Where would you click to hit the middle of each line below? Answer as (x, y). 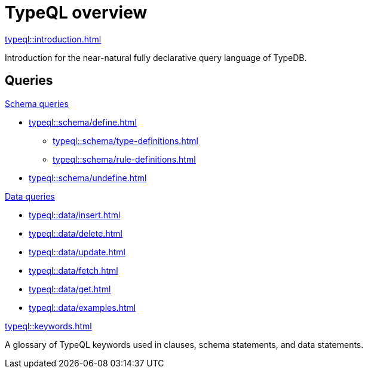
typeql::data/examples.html (82, 307)
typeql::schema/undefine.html (88, 178)
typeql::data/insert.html (75, 215)
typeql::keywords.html (48, 326)
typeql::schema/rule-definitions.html (124, 159)
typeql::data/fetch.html (73, 270)
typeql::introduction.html (53, 39)
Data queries (30, 196)
